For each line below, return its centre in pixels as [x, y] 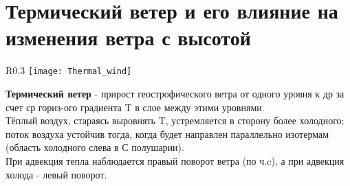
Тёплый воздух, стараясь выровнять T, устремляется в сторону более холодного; [175, 120]
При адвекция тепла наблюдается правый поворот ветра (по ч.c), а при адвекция [175, 160]
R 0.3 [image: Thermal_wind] [69, 70]
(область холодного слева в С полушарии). [95, 147]
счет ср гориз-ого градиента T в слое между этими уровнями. [135, 107]
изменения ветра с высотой [128, 37]
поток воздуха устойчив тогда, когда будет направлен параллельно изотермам [167, 133]
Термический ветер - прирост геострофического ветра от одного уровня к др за [175, 93]
